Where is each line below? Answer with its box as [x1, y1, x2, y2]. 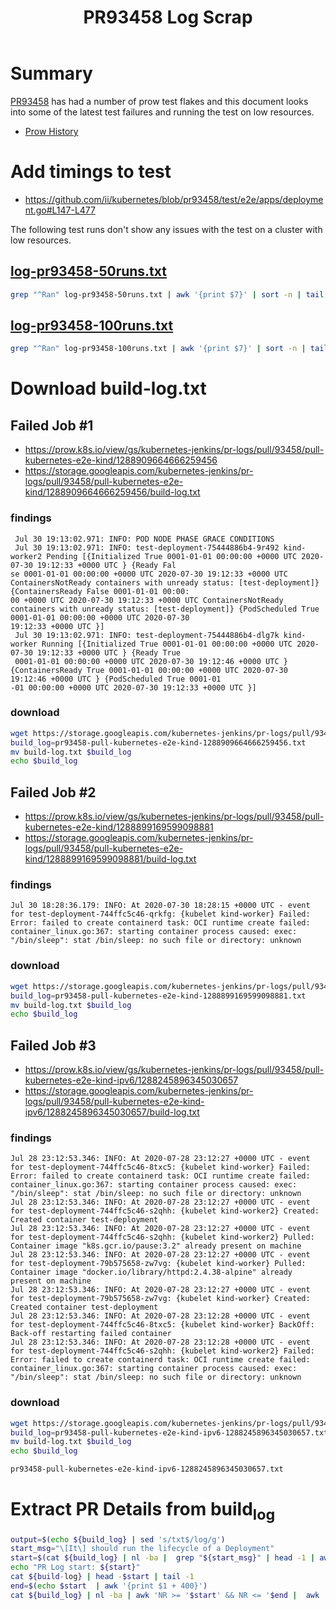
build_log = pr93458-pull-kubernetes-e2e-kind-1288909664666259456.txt [10, 737, 307, 748]
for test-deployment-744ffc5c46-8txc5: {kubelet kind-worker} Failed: [10, 1162, 311, 1173]
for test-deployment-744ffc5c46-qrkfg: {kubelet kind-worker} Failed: [10, 909, 311, 920]
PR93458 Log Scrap [83, 6, 253, 29]
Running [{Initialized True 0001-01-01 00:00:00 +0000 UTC [41, 639, 293, 649]
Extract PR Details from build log [10, 1498, 276, 1524]
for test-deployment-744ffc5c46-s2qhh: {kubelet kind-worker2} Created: [10, 1206, 320, 1216]
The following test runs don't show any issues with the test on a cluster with [10, 223, 323, 235]
